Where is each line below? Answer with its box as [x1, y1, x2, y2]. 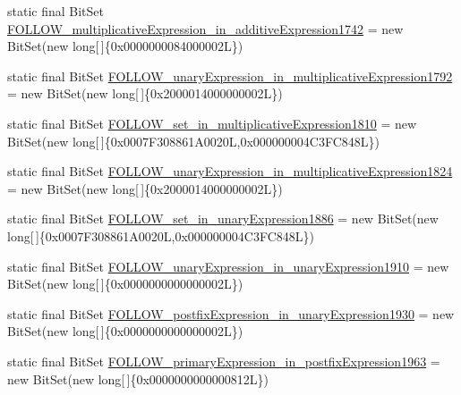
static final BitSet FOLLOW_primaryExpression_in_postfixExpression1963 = [7, 351, 440, 370]
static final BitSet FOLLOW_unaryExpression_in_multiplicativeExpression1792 [7, 66, 453, 85]
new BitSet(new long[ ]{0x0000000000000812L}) [7, 369, 269, 388]
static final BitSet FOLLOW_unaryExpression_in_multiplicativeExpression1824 [7, 162, 453, 181]
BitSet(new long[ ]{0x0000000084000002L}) [7, 37, 243, 55]
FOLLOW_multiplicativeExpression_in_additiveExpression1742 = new [7, 19, 404, 38]
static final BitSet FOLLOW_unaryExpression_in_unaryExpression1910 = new [7, 256, 449, 275]
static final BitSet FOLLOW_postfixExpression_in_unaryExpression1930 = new [7, 304, 455, 323]
